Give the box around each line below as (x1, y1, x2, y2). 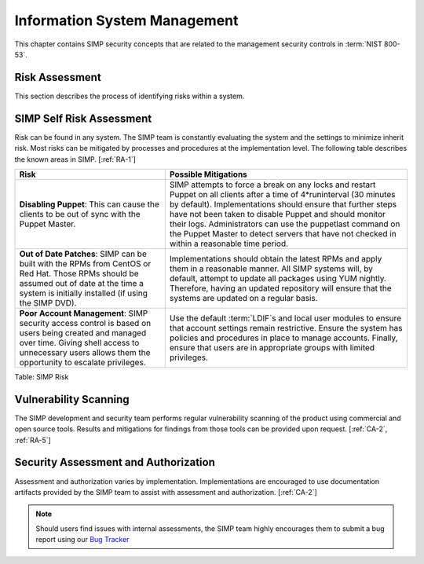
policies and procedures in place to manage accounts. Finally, (169, 332, 398, 343)
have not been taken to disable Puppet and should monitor (169, 208, 386, 219)
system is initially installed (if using (19, 287, 148, 298)
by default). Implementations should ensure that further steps (169, 199, 397, 210)
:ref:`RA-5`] (14, 435, 51, 445)
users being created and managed (19, 327, 147, 338)
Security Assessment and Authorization (14, 456, 216, 469)
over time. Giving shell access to (19, 337, 140, 348)
